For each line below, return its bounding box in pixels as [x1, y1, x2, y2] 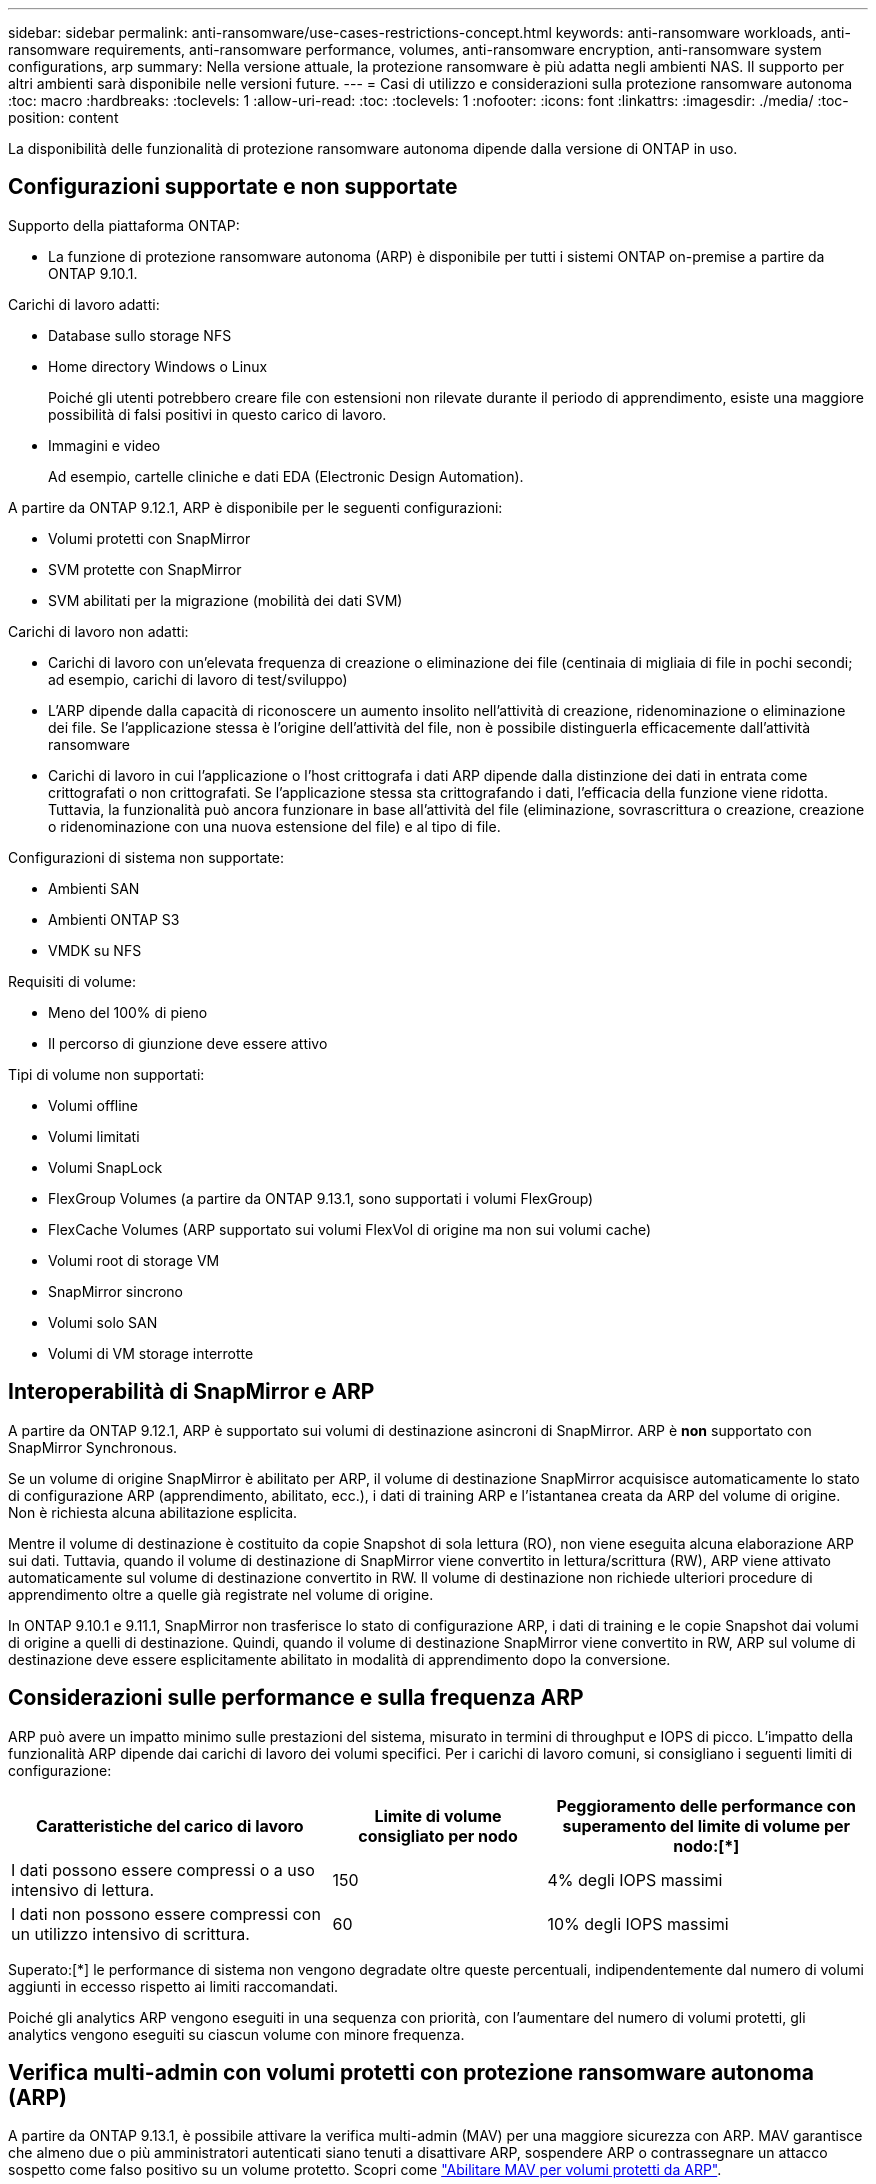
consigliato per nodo [358, 1825, 518, 1846]
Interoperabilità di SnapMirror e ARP [8, 1379, 375, 1405]
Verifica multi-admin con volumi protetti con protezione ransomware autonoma [8, 2059, 814, 2085]
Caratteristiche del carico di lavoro [35, 1815, 304, 1836]
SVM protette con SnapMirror [48, 560, 242, 578]
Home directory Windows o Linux [48, 357, 268, 375]
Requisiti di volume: [8, 972, 136, 990]
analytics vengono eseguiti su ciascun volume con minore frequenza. [8, 2025, 465, 2043]
